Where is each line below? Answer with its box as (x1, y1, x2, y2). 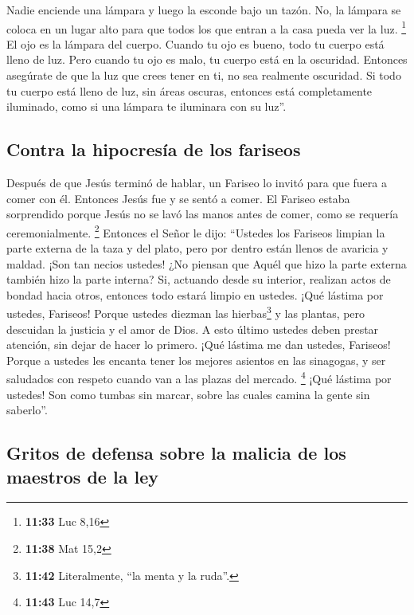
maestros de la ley (6, 464, 158, 488)
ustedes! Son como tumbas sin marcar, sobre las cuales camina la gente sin (6, 386, 370, 402)
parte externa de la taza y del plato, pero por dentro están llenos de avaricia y (6, 240, 389, 257)
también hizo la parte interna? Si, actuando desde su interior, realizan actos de (6, 271, 391, 288)
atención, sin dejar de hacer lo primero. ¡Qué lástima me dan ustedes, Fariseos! (6, 336, 391, 353)
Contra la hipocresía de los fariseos (6, 137, 301, 162)
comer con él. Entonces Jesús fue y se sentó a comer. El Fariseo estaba (6, 190, 350, 206)
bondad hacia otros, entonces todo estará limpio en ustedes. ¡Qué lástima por (6, 286, 384, 303)
